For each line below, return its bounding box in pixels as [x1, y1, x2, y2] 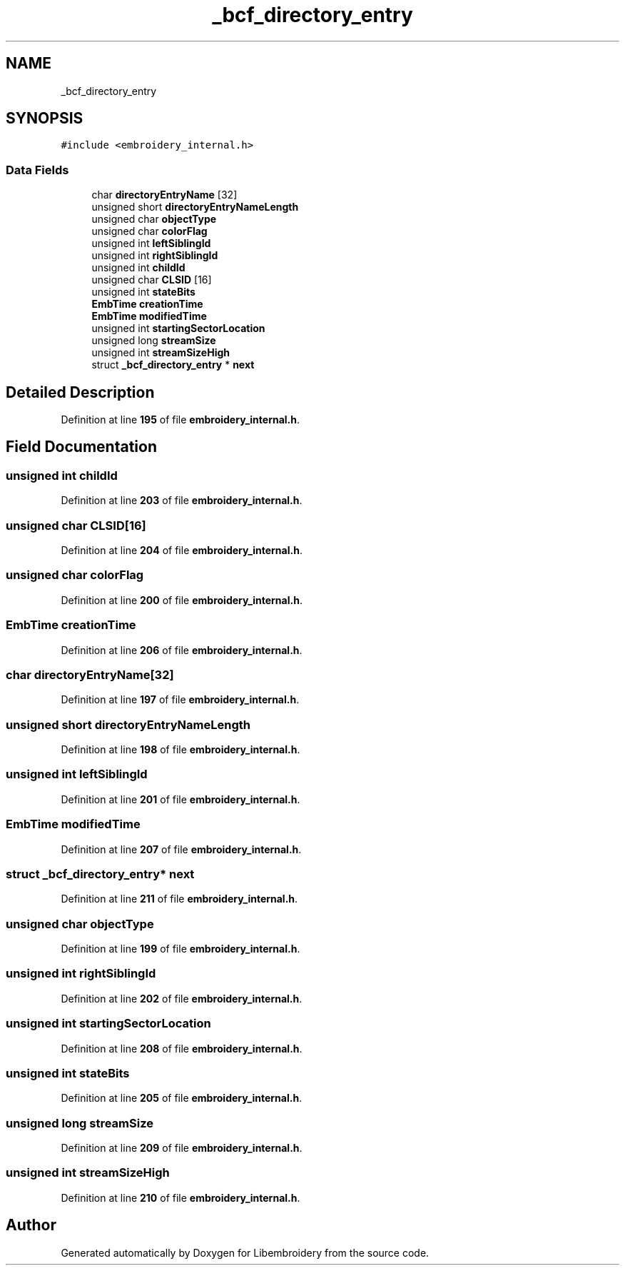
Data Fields [6, 162, 69, 177]
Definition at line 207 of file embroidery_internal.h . [61, 843, 302, 855]
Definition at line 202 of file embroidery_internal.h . [61, 992, 303, 1005]
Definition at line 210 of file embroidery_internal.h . [61, 1191, 300, 1204]
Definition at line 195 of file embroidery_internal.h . [61, 413, 300, 426]
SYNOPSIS [6, 109, 83, 128]
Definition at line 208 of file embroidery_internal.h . [61, 1042, 303, 1055]
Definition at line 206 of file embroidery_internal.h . [61, 643, 303, 656]
